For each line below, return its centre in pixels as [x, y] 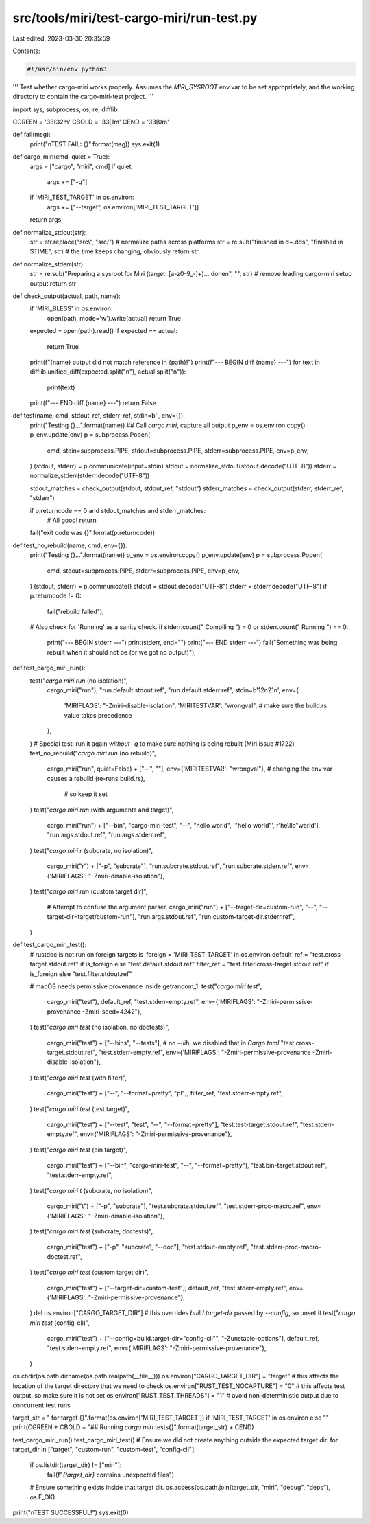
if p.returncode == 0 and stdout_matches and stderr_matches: [118, 510]
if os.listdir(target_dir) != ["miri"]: [76, 1465]
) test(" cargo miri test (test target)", [79, 1108]
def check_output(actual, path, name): [67, 296]
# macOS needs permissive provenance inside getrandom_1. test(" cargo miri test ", [146, 986]
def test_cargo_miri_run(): [49, 668]
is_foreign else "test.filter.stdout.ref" [81, 974]
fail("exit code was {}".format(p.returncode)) [92, 533]
